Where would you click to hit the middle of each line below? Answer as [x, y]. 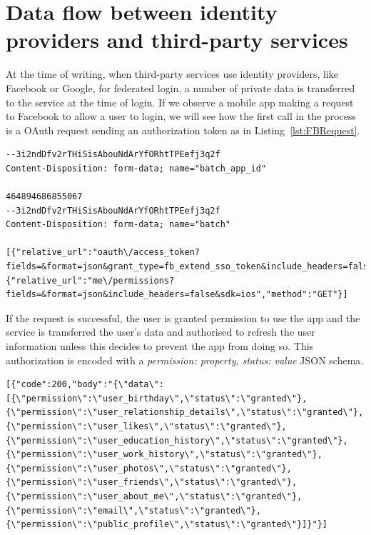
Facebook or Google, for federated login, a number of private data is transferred [181, 87]
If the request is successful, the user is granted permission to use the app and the [183, 317]
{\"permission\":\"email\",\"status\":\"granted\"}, [133, 510]
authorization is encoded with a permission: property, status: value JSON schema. [185, 360]
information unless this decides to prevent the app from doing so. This [160, 346]
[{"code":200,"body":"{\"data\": [85, 385]
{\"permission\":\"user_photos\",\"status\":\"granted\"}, [149, 468]
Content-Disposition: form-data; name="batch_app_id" [136, 168]
